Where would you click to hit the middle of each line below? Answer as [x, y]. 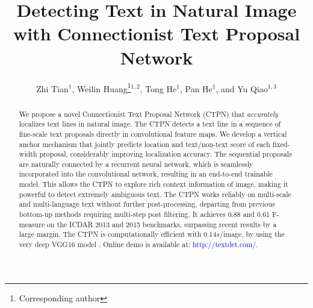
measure [32, 224]
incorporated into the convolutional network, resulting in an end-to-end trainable [146, 174]
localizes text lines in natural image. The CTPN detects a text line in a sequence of [150, 124]
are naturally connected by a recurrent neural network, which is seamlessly [136, 164]
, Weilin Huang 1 [101, 87]
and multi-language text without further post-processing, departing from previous [147, 204]
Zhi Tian [52, 88]
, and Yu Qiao [242, 88]
